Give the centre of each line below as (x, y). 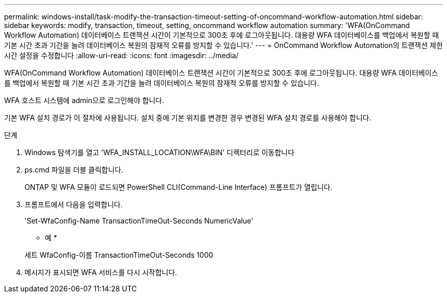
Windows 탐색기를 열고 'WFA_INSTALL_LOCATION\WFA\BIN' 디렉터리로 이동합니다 (159, 152)
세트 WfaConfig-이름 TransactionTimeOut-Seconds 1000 (119, 255)
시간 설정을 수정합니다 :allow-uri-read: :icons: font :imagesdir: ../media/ (121, 55)
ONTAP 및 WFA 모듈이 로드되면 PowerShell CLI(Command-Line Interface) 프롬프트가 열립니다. (179, 187)
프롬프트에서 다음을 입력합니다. (74, 204)
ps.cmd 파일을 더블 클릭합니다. (74, 170)
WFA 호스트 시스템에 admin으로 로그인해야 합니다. (84, 100)
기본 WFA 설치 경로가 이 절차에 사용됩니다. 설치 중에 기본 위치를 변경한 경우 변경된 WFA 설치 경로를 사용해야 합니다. (188, 118)
